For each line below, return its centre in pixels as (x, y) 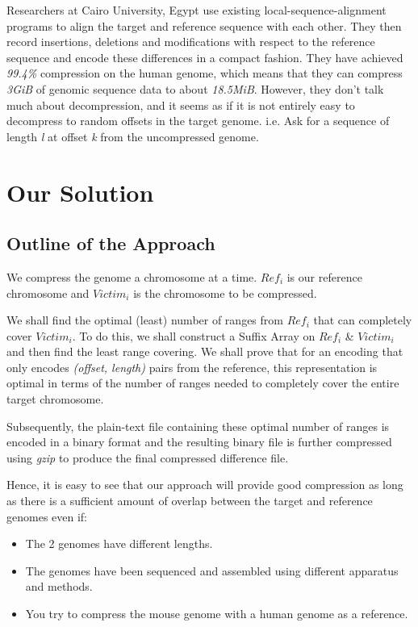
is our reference (324, 276)
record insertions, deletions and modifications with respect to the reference (191, 42)
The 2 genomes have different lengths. (119, 543)
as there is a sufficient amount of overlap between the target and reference (190, 501)
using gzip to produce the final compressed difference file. (148, 457)
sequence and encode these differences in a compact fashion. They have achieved (205, 57)
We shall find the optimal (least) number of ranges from (145, 320)
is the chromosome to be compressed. (225, 293)
